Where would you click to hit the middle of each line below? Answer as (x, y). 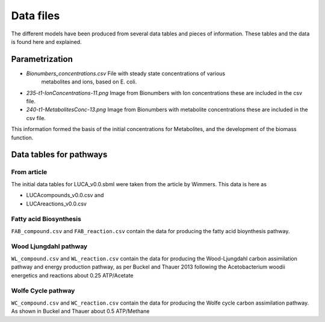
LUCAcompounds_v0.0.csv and (65, 195)
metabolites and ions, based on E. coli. (89, 82)
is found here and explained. (46, 41)
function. (22, 138)
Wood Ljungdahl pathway (49, 246)
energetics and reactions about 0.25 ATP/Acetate (72, 275)
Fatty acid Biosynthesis (46, 219)
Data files (36, 16)
